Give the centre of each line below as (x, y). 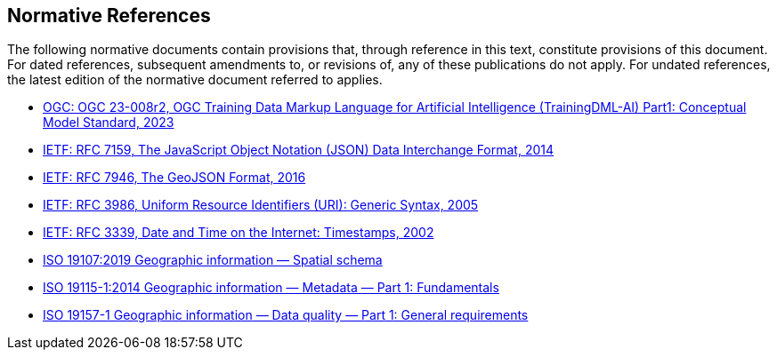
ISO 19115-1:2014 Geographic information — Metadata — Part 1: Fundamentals (271, 288)
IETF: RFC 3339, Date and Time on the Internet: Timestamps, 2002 (239, 233)
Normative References (109, 16)
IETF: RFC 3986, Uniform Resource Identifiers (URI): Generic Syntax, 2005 (261, 205)
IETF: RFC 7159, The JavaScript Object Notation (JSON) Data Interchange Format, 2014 (299, 150)
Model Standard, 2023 (109, 123)
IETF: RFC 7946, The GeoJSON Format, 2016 (174, 178)
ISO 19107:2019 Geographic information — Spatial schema (213, 260)
